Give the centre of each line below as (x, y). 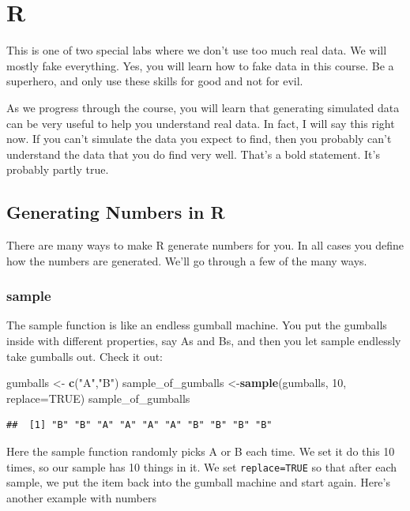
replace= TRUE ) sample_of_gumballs (98, 398)
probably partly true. (58, 169)
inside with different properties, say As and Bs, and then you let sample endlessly (204, 341)
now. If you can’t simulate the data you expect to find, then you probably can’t (199, 139)
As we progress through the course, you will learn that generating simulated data (203, 107)
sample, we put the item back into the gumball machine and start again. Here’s (198, 482)
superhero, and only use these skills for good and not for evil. (155, 81)
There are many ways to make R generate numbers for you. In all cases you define (205, 245)
